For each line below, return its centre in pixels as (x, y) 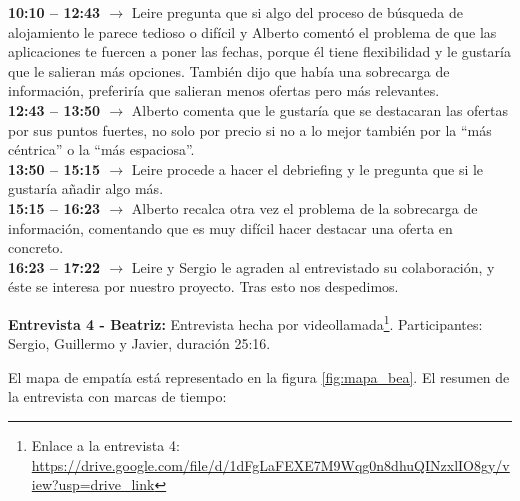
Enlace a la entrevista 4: (105, 444)
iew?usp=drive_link (93, 484)
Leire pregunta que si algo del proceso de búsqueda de (297, 12)
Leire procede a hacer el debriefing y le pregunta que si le (307, 168)
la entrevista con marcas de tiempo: (117, 396)
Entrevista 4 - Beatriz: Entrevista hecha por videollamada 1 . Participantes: (245, 322)
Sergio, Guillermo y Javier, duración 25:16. (139, 343)
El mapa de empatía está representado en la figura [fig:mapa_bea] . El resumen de (259, 376)
